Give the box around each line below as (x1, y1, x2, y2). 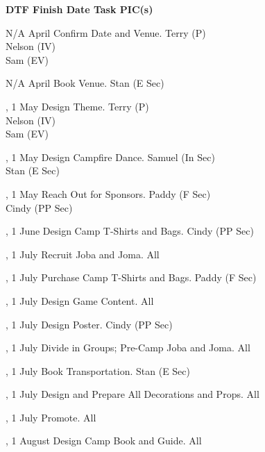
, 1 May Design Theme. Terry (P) (6, 99, 149, 113)
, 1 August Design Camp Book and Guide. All (6, 433, 202, 448)
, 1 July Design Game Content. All (6, 293, 154, 308)
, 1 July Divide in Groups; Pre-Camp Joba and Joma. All (6, 340, 250, 355)
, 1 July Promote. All (6, 410, 96, 424)
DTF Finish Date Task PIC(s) (6, 2, 153, 16)
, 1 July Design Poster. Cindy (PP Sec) (6, 317, 173, 331)
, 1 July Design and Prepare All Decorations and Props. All (6, 387, 259, 401)
